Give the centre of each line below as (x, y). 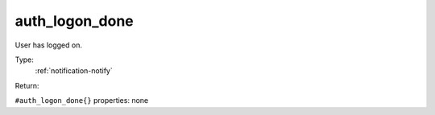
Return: (27, 85)
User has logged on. (48, 45)
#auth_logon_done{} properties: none (82, 101)
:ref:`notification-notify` (74, 71)
